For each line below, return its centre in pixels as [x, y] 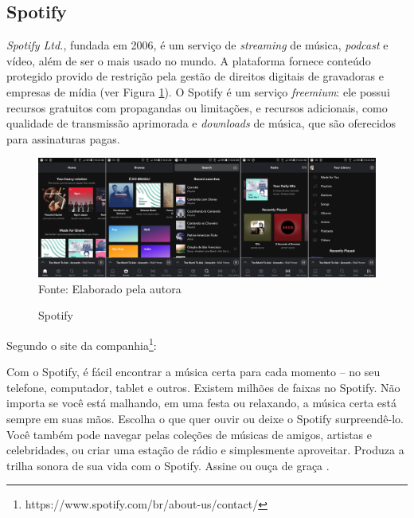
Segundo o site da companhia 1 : [82, 344]
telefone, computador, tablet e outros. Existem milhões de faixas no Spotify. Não [203, 387]
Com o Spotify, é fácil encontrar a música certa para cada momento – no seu [193, 372]
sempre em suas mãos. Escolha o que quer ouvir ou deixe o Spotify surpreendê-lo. [205, 419]
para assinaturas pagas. [63, 138]
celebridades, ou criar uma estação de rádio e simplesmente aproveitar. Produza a [205, 450]
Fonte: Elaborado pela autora [110, 288]
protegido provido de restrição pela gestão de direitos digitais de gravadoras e [195, 76]
